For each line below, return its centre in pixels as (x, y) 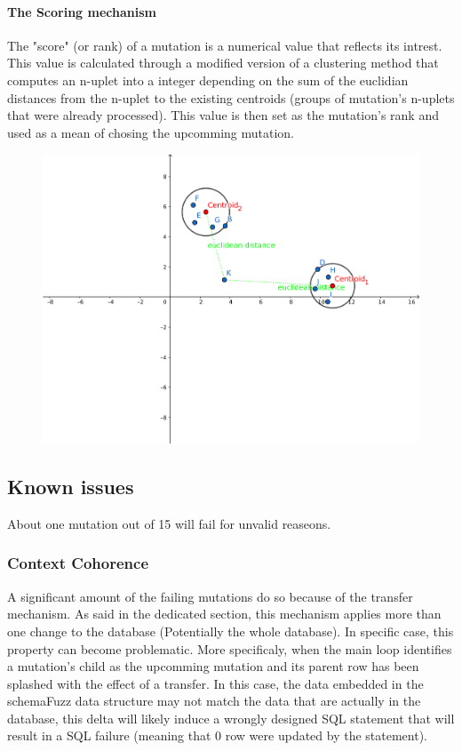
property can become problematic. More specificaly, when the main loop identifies (230, 648)
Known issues (71, 487)
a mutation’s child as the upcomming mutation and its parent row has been (213, 666)
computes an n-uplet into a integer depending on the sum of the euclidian (208, 80)
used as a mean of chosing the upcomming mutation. (151, 132)
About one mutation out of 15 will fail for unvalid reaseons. (169, 523)
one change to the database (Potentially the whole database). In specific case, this (231, 631)
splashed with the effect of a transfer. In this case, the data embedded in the (215, 683)
